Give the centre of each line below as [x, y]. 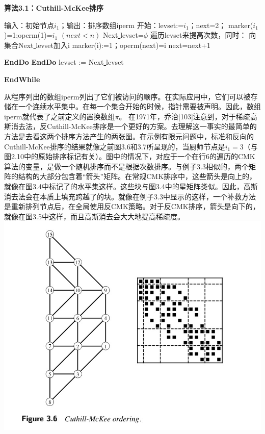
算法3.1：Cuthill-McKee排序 [54, 8]
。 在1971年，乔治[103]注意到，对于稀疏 [184, 116]
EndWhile [22, 79]
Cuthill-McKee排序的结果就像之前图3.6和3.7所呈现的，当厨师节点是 [115, 146]
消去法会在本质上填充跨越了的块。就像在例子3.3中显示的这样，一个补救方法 [130, 196]
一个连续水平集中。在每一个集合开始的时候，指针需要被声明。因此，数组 [139, 106]
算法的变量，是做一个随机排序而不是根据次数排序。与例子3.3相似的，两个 [126, 166]
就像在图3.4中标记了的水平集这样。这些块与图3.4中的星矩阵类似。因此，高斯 [131, 186]
